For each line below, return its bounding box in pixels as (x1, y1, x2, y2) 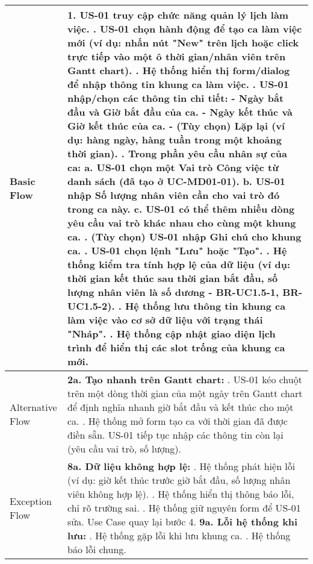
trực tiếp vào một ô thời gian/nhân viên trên (67, 49, 286, 63)
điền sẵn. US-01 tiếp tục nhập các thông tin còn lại (67, 428, 284, 442)
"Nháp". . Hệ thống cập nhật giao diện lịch (67, 327, 276, 340)
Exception (10, 493, 52, 508)
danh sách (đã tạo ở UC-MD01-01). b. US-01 (67, 174, 286, 188)
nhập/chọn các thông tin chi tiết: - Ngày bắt (67, 91, 284, 105)
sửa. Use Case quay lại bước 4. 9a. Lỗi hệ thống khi (67, 515, 298, 528)
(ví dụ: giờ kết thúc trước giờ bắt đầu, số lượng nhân (67, 473, 291, 487)
